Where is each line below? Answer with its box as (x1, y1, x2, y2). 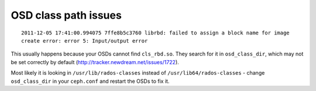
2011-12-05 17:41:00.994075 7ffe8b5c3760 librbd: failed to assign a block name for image (21, 29, 290, 36)
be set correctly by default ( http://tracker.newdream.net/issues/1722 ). (11, 58, 180, 65)
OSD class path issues (11, 9, 122, 22)
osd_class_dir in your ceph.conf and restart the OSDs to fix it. (11, 78, 170, 85)
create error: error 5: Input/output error (21, 37, 148, 44)
